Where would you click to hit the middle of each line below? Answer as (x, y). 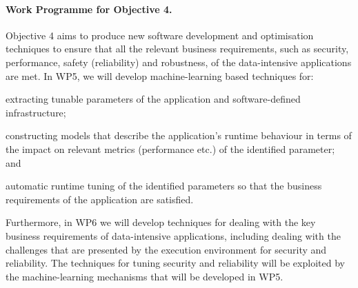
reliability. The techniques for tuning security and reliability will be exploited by (175, 263)
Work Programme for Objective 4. (89, 9)
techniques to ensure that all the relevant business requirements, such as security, (177, 49)
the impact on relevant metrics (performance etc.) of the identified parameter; (170, 148)
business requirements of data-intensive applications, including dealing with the (173, 235)
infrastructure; (36, 112)
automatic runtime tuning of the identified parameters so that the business (164, 186)
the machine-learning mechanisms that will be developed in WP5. (145, 276)
